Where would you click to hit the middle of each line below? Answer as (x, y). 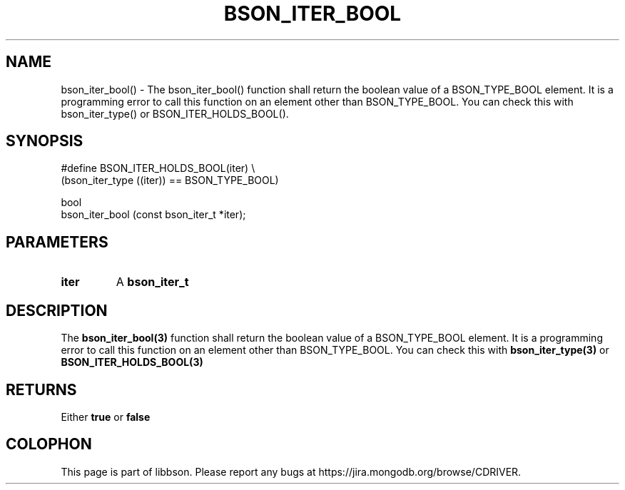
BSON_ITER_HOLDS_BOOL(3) (132, 362)
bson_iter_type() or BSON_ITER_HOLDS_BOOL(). (175, 113)
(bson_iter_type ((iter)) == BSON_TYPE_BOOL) (170, 180)
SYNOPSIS (45, 141)
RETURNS (41, 389)
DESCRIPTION (57, 310)
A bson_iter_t (152, 282)
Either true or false (106, 417)
